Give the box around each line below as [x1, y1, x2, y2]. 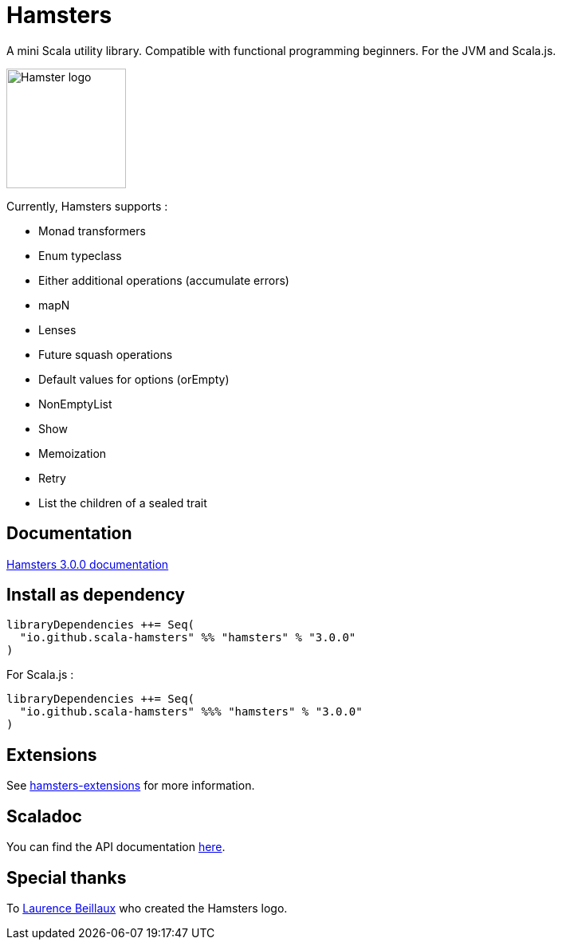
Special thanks [6, 867, 127, 888]
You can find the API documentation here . [6, 840, 226, 854]
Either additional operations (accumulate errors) [38, 273, 289, 287]
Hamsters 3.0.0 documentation [6, 557, 169, 571]
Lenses [38, 322, 77, 337]
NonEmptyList [38, 396, 112, 411]
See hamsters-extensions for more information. [6, 778, 255, 793]
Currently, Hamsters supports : [6, 199, 168, 213]
